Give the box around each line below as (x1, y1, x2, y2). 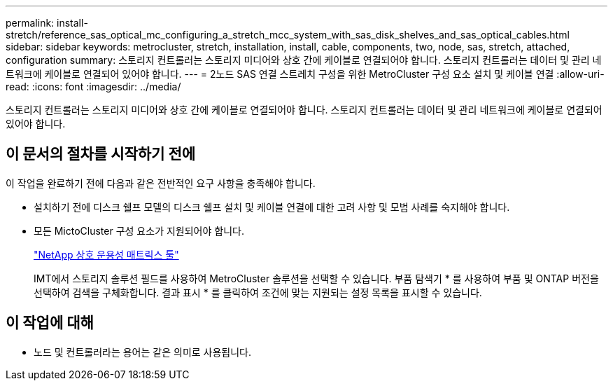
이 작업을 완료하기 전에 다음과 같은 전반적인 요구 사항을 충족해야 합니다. (6, 177, 316, 189)
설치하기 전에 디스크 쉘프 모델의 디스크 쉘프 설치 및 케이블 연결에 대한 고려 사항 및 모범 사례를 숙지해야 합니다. (34, 200, 510, 213)
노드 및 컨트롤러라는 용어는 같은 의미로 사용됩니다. (34, 345, 252, 358)
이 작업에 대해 (6, 314, 94, 332)
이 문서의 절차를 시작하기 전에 (6, 145, 196, 163)
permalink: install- (6, 17, 88, 29)
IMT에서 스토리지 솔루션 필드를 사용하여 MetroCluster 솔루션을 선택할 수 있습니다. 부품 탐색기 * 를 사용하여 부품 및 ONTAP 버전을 (34, 272, 599, 284)
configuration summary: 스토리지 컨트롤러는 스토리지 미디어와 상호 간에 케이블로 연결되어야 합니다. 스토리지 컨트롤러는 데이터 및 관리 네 (6, 54, 602, 66)
